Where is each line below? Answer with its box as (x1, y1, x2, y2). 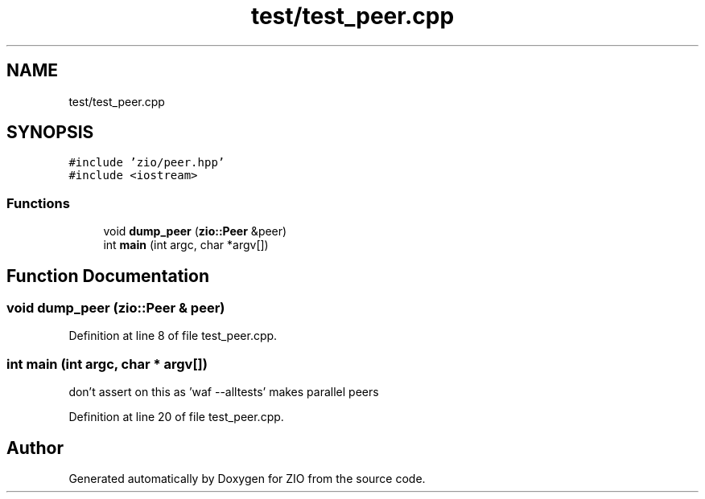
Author (6, 437, 64, 458)
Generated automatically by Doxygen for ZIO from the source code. (68, 472, 426, 485)
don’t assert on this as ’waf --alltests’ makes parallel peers (68, 385, 379, 399)
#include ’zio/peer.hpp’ (68, 156, 225, 170)
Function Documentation (6, 265, 209, 286)
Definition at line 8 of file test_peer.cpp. (68, 329, 278, 343)
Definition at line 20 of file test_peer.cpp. (68, 410, 284, 424)
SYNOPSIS (6, 122, 94, 143)
